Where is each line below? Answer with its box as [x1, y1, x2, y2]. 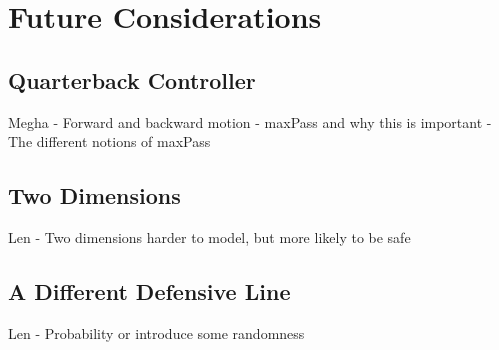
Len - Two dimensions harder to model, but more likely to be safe [8, 226, 411, 247]
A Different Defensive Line [8, 275, 291, 306]
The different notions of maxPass [8, 131, 211, 152]
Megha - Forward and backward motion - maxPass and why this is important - [8, 111, 492, 132]
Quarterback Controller [8, 64, 256, 95]
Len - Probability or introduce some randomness [8, 322, 305, 343]
